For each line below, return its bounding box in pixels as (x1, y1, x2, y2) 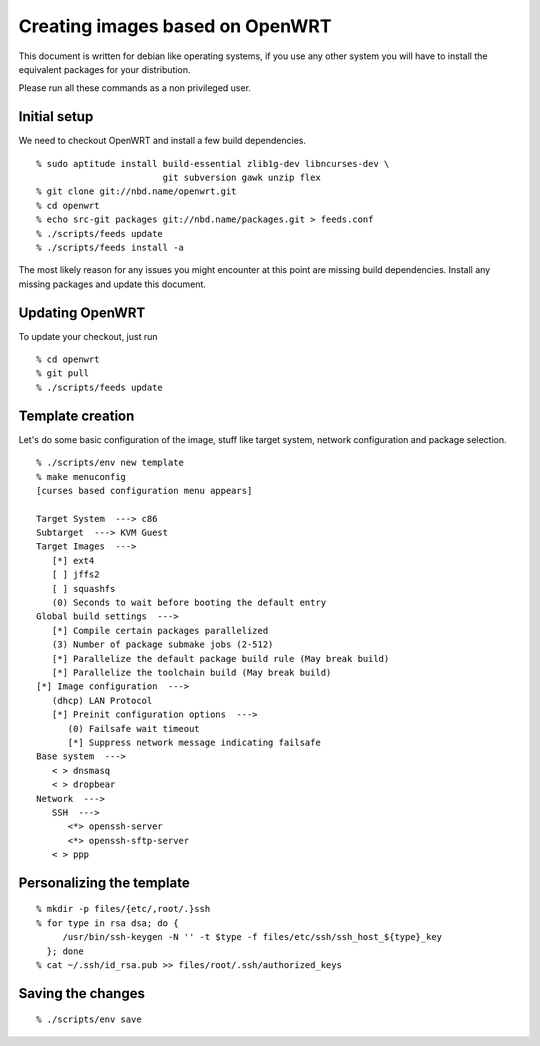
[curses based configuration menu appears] (36, 485, 253, 496)
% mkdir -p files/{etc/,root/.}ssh (36, 903, 211, 915)
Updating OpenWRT (18, 304, 146, 321)
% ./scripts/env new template (36, 457, 185, 469)
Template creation (18, 407, 135, 424)
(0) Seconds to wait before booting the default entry (51, 597, 327, 609)
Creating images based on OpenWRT (18, 15, 332, 37)
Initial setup (18, 108, 94, 125)
